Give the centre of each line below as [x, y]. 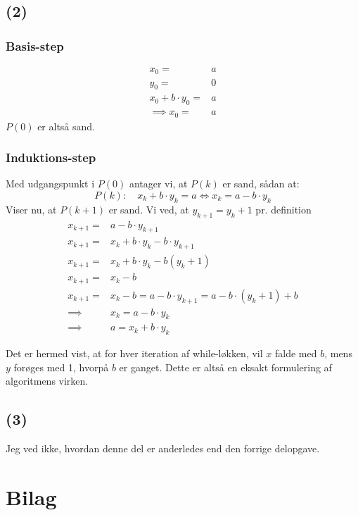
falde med [296, 353]
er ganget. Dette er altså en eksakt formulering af [225, 367]
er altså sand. [66, 126]
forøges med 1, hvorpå [61, 367]
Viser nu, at [31, 209]
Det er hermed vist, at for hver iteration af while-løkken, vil [134, 353]
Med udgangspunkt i [50, 184]
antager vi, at [158, 184]
